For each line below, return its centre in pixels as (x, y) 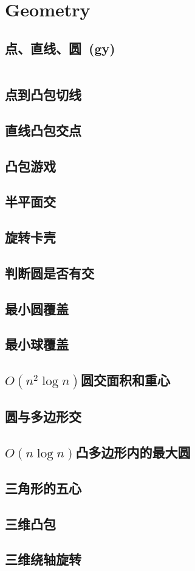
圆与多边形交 (43, 416)
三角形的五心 (43, 487)
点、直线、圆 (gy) (60, 48)
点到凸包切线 (43, 94)
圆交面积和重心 (125, 380)
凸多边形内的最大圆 (133, 452)
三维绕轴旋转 (43, 559)
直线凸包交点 (43, 130)
